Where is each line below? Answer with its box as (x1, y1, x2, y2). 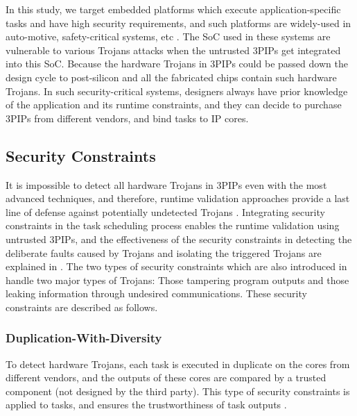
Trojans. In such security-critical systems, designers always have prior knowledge (6, 83, 348, 98)
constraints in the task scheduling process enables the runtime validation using (6, 218, 340, 233)
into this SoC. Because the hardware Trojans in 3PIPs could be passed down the (6, 56, 348, 71)
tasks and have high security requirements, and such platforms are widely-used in (6, 15, 351, 30)
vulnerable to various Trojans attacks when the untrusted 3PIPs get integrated (6, 42, 341, 57)
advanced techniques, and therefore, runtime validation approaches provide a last (6, 191, 350, 206)
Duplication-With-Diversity (6, 329, 162, 347)
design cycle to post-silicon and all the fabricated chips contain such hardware (6, 69, 337, 84)
